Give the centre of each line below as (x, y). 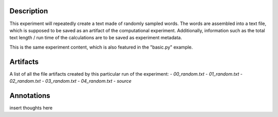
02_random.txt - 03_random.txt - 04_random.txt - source (71, 81)
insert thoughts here (31, 108)
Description (29, 11)
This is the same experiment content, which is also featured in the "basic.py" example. (101, 47)
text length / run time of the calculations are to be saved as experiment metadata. (96, 38)
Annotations (30, 95)
